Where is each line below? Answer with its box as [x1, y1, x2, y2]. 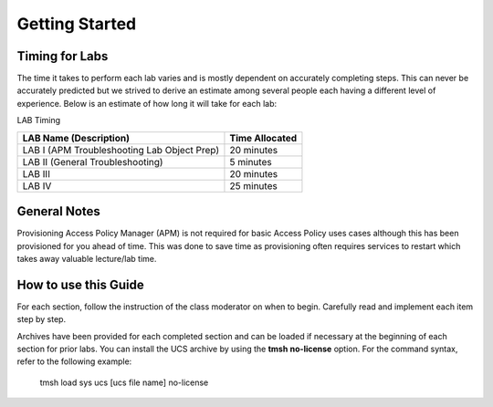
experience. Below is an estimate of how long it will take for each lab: [16, 98, 278, 109]
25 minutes [229, 179, 278, 192]
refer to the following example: [16, 356, 132, 367]
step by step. [16, 314, 67, 325]
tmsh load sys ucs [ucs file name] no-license [39, 377, 209, 388]
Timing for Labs [16, 48, 109, 64]
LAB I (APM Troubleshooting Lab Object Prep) [22, 143, 220, 156]
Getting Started [16, 14, 137, 34]
